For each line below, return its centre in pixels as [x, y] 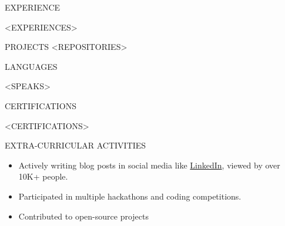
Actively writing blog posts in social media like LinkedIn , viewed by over [149, 165]
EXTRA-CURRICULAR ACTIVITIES [76, 145]
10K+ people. [43, 176]
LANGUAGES [31, 66]
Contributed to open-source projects [83, 216]
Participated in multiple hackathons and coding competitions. [130, 196]
